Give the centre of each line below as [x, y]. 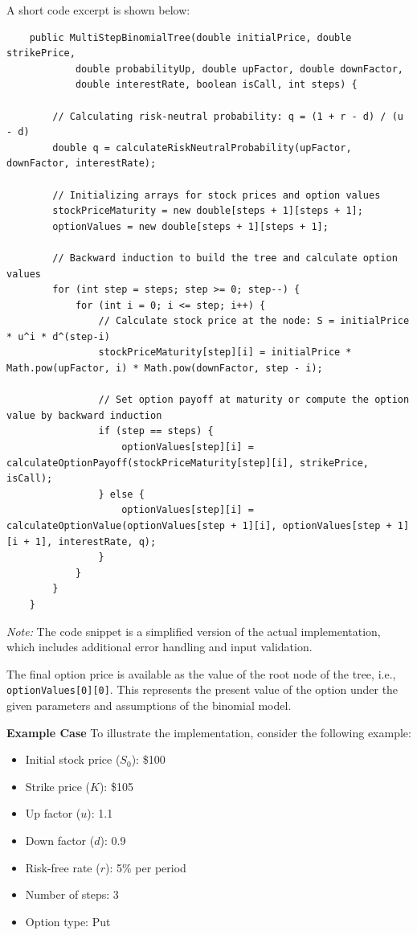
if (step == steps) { [156, 431]
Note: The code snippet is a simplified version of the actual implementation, [194, 631]
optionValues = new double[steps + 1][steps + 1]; [190, 226]
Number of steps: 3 [72, 894]
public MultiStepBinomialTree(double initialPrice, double [190, 37]
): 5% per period [146, 867]
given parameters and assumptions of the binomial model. [149, 705]
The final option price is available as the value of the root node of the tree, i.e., [201, 673]
